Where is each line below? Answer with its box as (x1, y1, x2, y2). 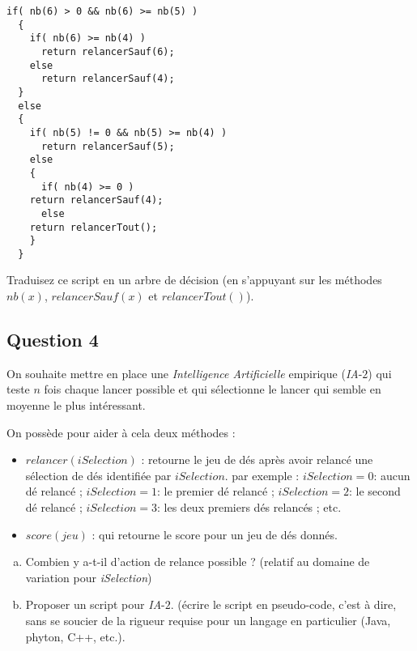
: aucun (373, 466, 411, 483)
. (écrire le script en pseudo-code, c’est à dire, (170, 596, 397, 613)
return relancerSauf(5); (40, 140, 175, 152)
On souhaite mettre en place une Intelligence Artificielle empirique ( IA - (6, 364, 363, 381)
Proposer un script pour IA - (25, 596, 165, 613)
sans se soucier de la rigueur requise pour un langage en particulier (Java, (25, 611, 391, 628)
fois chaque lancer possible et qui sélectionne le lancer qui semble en (44, 381, 381, 398)
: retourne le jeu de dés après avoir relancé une (141, 451, 373, 468)
